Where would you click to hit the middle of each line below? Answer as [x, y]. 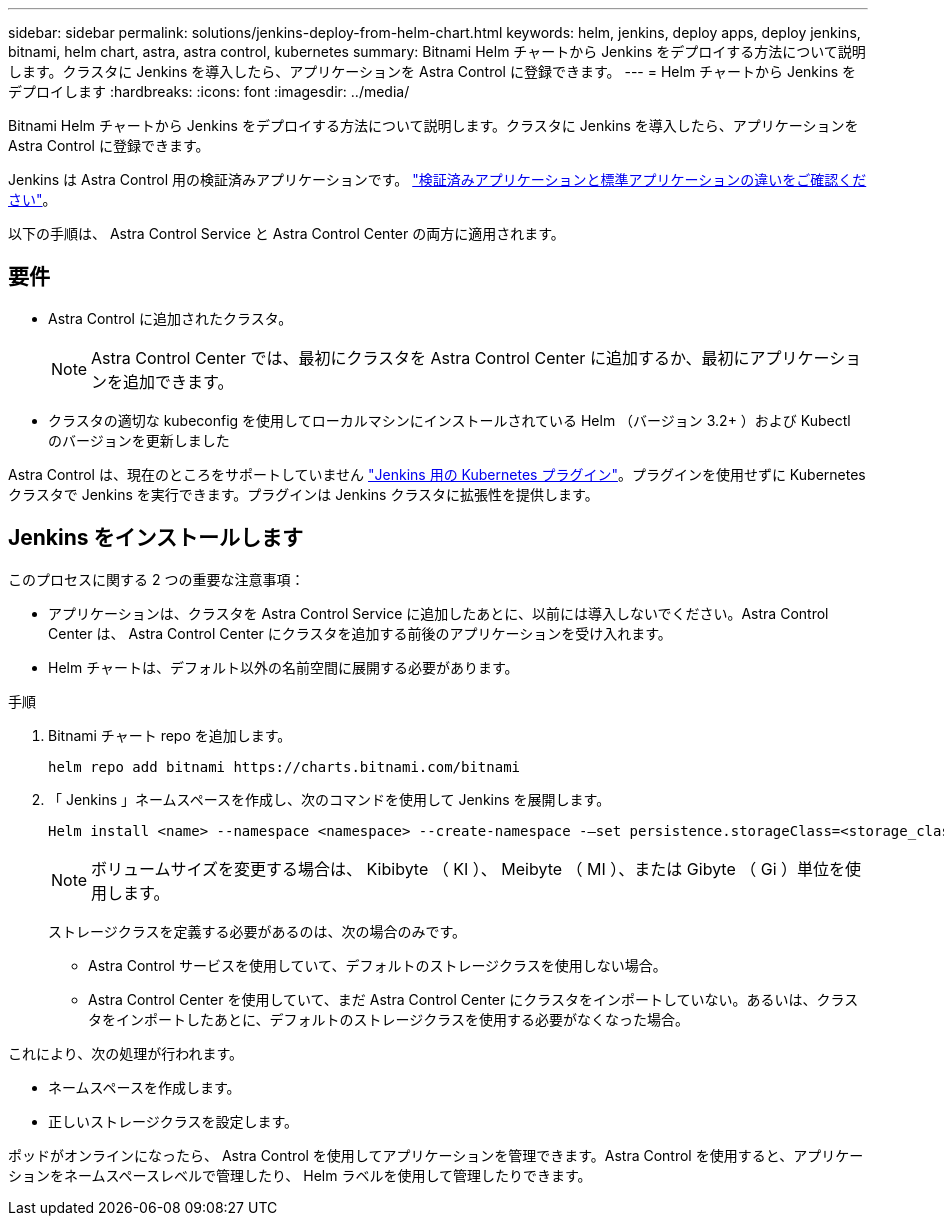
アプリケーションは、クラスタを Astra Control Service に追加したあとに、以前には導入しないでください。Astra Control [438, 613]
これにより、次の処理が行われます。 [126, 1053]
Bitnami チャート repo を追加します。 [170, 735]
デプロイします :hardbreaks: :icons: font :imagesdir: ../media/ [209, 91]
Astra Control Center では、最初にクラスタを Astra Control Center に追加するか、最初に [420, 357]
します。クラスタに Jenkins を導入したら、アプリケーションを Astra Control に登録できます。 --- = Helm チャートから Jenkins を [432, 71]
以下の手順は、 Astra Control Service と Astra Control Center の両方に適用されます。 [286, 233]
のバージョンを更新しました [139, 440]
